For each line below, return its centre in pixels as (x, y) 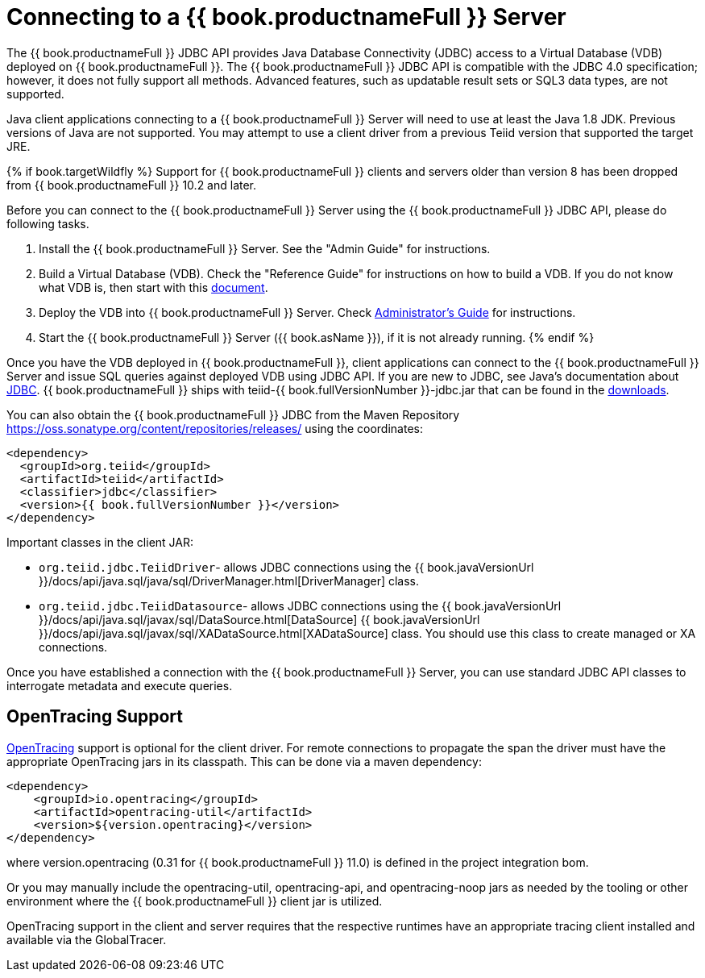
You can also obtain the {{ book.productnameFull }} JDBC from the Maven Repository (233, 414)
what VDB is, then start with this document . (153, 287)
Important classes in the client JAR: (100, 542)
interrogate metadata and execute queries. (120, 685)
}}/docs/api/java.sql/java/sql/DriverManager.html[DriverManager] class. (229, 581)
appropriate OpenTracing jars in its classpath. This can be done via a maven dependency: (244, 761)
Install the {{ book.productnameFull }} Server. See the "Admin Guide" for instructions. (265, 248)
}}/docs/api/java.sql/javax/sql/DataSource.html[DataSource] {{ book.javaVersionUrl (259, 619)
